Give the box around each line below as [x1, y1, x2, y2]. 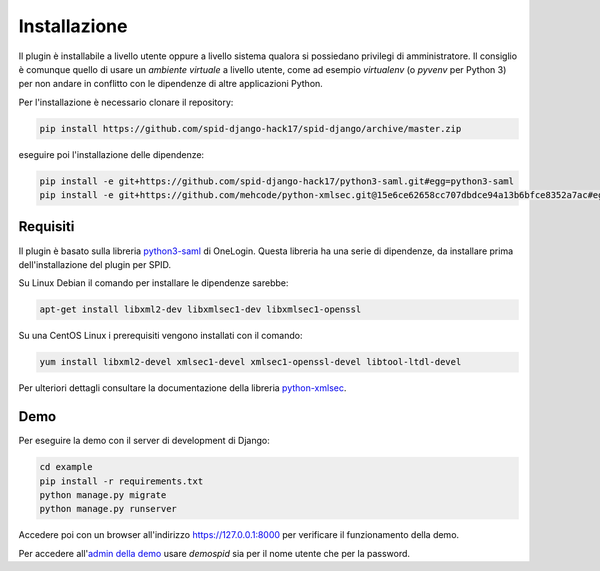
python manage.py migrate [39, 489, 167, 500]
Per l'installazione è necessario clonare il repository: [18, 96, 234, 108]
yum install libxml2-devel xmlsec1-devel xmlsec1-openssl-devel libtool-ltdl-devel [39, 356, 462, 368]
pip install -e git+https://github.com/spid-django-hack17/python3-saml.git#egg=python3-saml [39, 175, 515, 187]
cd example [39, 461, 93, 473]
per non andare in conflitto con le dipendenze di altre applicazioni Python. [18, 78, 324, 90]
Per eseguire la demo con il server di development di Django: [18, 435, 270, 447]
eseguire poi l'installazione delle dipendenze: [18, 148, 205, 160]
